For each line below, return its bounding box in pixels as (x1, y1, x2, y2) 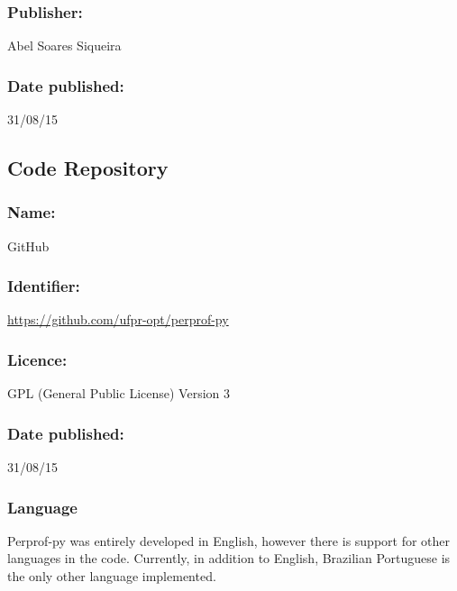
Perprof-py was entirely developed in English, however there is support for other (7, 531, 451, 550)
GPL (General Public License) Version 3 (7, 384, 230, 403)
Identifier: (7, 275, 80, 297)
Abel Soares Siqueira (7, 36, 122, 55)
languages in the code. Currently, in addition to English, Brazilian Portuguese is (7, 549, 451, 568)
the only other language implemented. (7, 567, 216, 586)
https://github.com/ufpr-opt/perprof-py (7, 310, 229, 329)
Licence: (7, 348, 68, 370)
